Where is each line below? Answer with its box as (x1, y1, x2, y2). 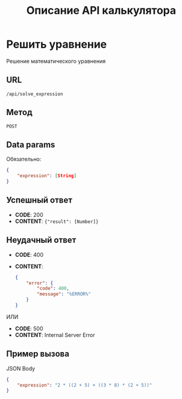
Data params (6, 139, 55, 149)
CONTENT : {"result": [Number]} (14, 218, 99, 225)
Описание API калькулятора (26, 4, 177, 17)
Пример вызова (6, 349, 69, 359)
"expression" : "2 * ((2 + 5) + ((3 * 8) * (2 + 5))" (17, 382, 152, 388)
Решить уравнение (6, 37, 107, 51)
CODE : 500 (14, 325, 43, 332)
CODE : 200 (14, 211, 43, 218)
